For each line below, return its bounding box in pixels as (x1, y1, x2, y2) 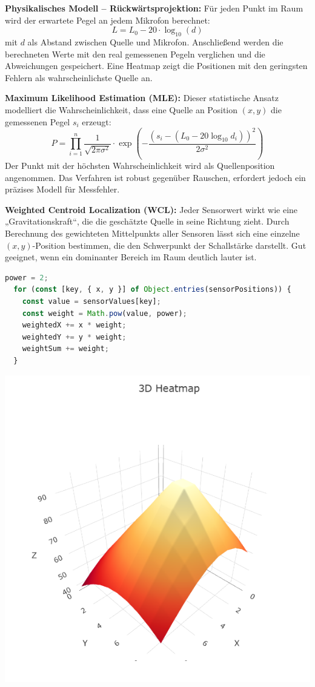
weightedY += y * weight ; (22, 332, 127, 341)
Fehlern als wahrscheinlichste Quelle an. (5, 71, 153, 84)
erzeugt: (82, 115, 111, 128)
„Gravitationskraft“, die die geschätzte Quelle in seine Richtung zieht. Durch (5, 215, 290, 228)
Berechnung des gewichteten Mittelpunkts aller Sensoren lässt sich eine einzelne (5, 227, 300, 240)
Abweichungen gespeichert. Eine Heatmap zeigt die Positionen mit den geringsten (5, 59, 308, 72)
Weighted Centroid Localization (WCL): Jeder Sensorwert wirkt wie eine (5, 203, 298, 215)
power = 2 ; (5, 273, 48, 282)
